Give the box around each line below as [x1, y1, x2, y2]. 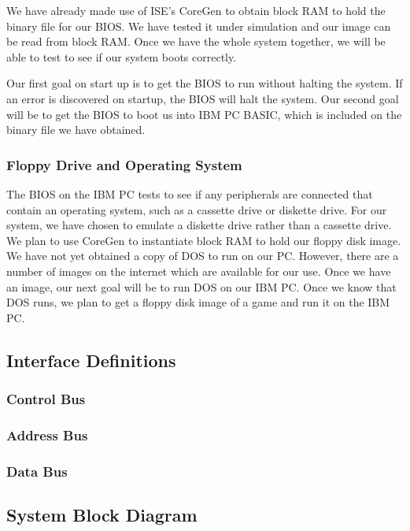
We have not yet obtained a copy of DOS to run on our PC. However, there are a [6, 247, 399, 264]
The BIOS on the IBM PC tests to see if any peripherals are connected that [6, 185, 373, 202]
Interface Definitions [6, 347, 176, 372]
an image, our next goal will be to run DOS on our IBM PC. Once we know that [6, 278, 397, 295]
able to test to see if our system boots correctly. [6, 48, 237, 65]
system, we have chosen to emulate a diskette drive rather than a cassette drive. [6, 217, 392, 233]
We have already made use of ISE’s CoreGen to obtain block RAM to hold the [6, 2, 386, 18]
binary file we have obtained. [6, 121, 146, 138]
